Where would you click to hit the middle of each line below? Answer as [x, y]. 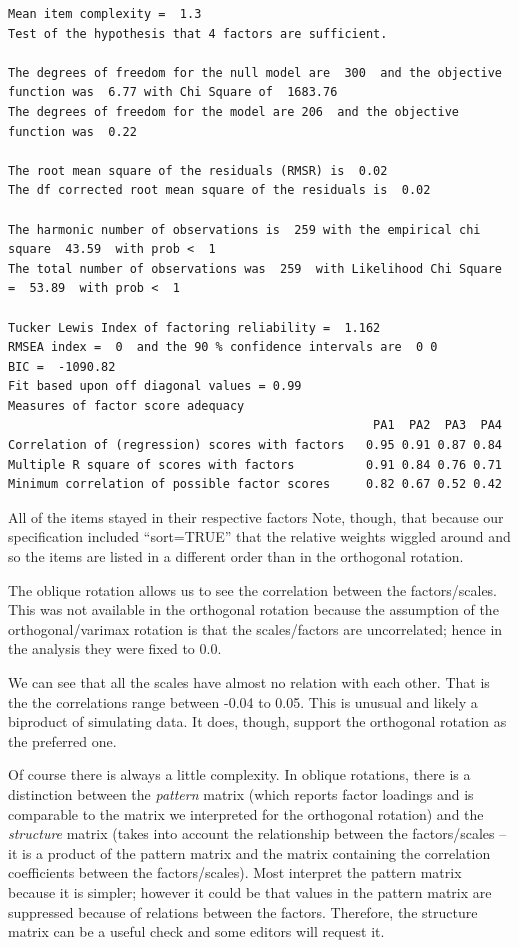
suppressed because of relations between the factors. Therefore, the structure [243, 911]
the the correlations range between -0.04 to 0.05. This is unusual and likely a [243, 701]
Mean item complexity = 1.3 [105, 14]
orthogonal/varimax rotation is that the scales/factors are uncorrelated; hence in [255, 628]
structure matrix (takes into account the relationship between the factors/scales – [257, 833]
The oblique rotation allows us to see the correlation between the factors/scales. [253, 589]
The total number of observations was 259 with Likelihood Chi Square [255, 268]
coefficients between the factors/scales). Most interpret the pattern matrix [235, 872]
